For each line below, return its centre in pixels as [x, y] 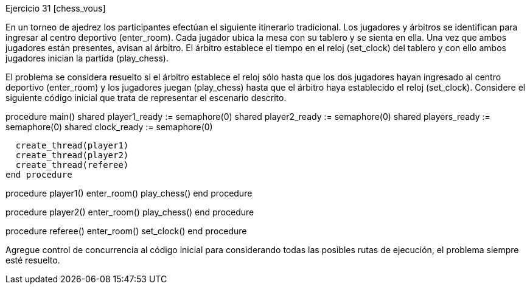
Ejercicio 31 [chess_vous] [56, 8]
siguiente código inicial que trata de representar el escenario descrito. [146, 98]
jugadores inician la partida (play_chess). [87, 58]
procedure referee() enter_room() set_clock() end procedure [126, 231]
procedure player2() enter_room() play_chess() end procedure [130, 212]
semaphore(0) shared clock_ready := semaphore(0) [109, 127]
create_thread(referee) [72, 165]
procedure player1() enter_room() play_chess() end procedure [129, 193]
